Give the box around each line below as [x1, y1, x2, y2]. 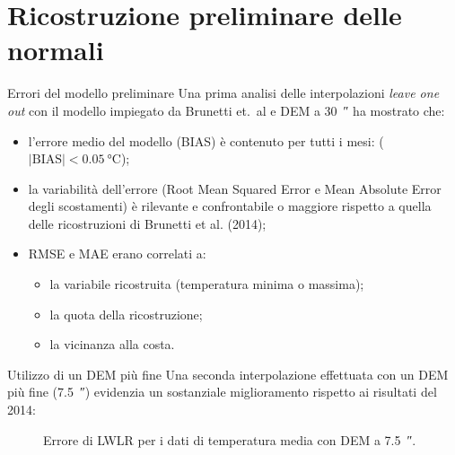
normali [7, 31, 104, 68]
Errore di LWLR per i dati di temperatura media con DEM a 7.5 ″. [43, 430, 416, 449]
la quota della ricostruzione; [49, 304, 203, 323]
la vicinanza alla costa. [49, 335, 175, 354]
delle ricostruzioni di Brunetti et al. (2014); [28, 214, 267, 232]
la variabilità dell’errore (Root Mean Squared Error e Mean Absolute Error [28, 179, 442, 197]
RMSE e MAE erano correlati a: [28, 244, 206, 263]
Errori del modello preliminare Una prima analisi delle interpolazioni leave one [7, 83, 440, 102]
